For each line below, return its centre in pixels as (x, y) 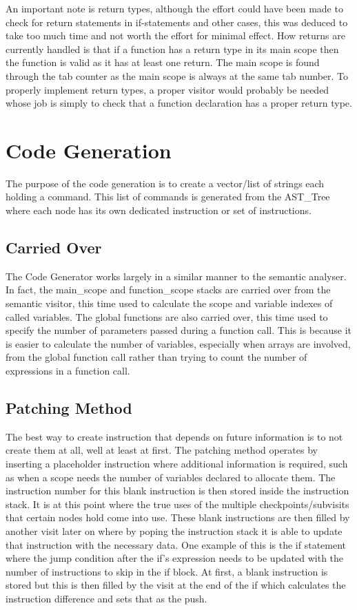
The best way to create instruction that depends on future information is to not (174, 436)
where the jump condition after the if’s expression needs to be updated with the (175, 558)
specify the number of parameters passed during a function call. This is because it (178, 330)
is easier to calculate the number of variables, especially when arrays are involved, (178, 343)
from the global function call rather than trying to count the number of (156, 357)
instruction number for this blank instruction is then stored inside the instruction (177, 491)
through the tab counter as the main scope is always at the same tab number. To (177, 75)
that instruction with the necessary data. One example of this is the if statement (176, 544)
